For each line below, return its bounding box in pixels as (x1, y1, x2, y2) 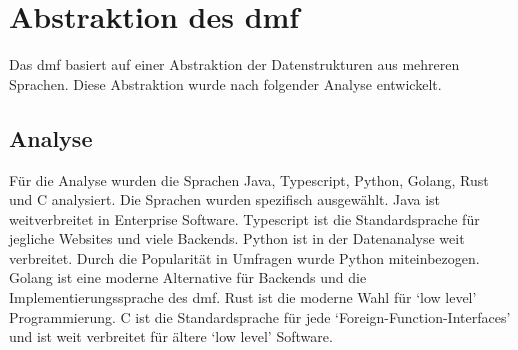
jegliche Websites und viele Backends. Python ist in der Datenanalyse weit (9, 228, 465, 249)
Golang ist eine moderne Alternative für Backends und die (9, 267, 367, 288)
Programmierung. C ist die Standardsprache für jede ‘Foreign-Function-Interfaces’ (9, 306, 511, 327)
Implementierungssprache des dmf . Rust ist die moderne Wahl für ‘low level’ (9, 287, 477, 308)
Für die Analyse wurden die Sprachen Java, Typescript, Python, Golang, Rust (9, 169, 489, 190)
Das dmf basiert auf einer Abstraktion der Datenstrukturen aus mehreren (9, 54, 460, 75)
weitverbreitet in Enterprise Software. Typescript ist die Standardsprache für (9, 208, 480, 229)
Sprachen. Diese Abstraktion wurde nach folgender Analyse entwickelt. (9, 73, 442, 94)
